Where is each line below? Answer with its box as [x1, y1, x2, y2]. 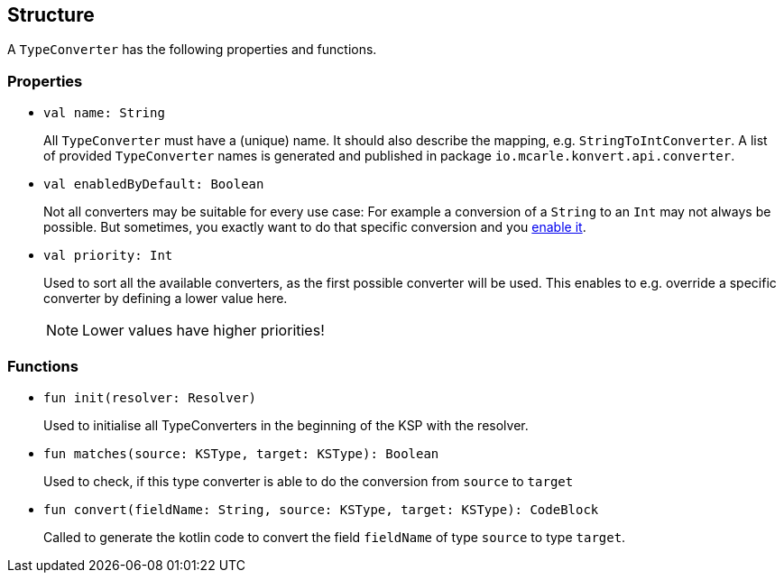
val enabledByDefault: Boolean [43, 177, 264, 192]
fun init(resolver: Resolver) [43, 390, 257, 405]
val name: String [43, 106, 165, 121]
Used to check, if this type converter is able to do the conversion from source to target [43, 473, 574, 489]
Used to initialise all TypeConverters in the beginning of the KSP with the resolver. [43, 417, 529, 433]
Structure [7, 4, 95, 26]
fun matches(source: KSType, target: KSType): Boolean [43, 446, 439, 461]
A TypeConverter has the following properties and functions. [7, 41, 377, 58]
